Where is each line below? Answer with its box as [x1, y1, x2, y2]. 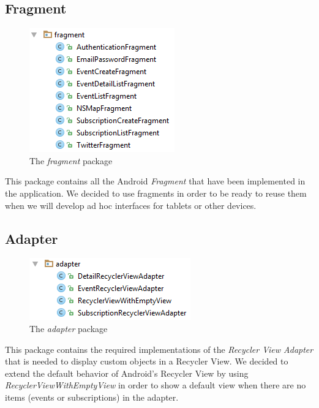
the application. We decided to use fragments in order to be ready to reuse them [5, 186, 307, 199]
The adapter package [29, 322, 108, 334]
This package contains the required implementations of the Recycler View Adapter [5, 342, 313, 355]
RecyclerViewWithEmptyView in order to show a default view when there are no [5, 379, 306, 391]
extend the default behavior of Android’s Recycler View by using [5, 366, 249, 379]
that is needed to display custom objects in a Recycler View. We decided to [5, 355, 288, 368]
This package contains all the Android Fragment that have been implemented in [5, 175, 306, 187]
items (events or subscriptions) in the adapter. [5, 390, 179, 403]
